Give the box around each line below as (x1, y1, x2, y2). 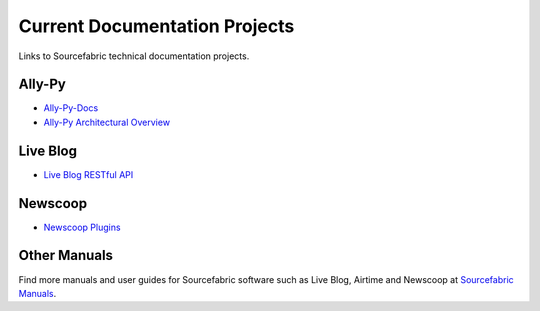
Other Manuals (18, 247, 114, 264)
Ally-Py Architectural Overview (43, 116, 170, 128)
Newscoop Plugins (43, 221, 121, 233)
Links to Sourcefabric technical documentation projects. (18, 50, 250, 62)
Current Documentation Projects (18, 15, 295, 37)
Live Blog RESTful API (43, 168, 134, 180)
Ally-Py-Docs (43, 102, 99, 114)
